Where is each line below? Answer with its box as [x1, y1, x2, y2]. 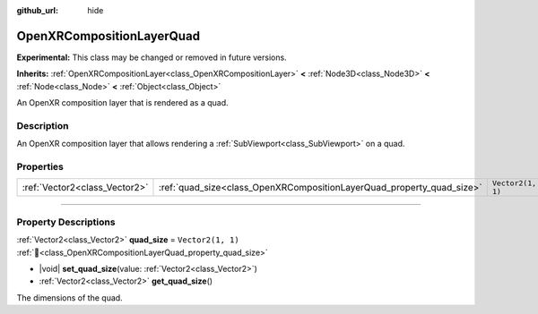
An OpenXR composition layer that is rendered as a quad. [16, 98, 229, 108]
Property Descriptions [16, 216, 116, 228]
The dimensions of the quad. [16, 292, 123, 303]
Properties [16, 160, 65, 173]
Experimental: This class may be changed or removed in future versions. [16, 52, 287, 63]
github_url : [16, 5, 58, 15]
